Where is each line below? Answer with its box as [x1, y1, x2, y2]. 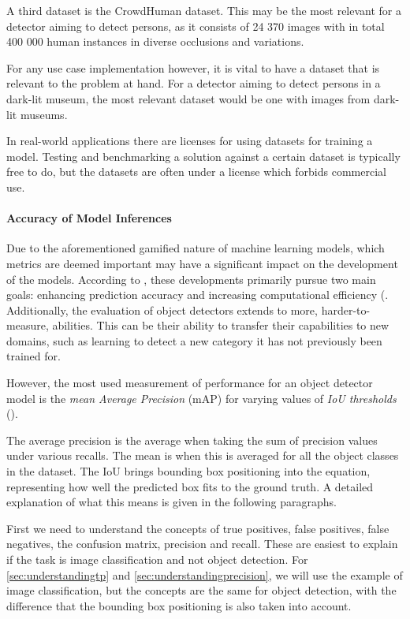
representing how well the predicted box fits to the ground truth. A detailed [6, 478, 374, 494]
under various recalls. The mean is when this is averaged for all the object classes [6, 447, 399, 464]
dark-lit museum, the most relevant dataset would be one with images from [6, 90, 371, 106]
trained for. [6, 348, 61, 364]
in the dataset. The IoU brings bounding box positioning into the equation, [6, 463, 371, 479]
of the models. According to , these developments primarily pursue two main [6, 270, 376, 287]
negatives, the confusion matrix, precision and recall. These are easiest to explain [6, 535, 398, 552]
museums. [20, 106, 68, 122]
